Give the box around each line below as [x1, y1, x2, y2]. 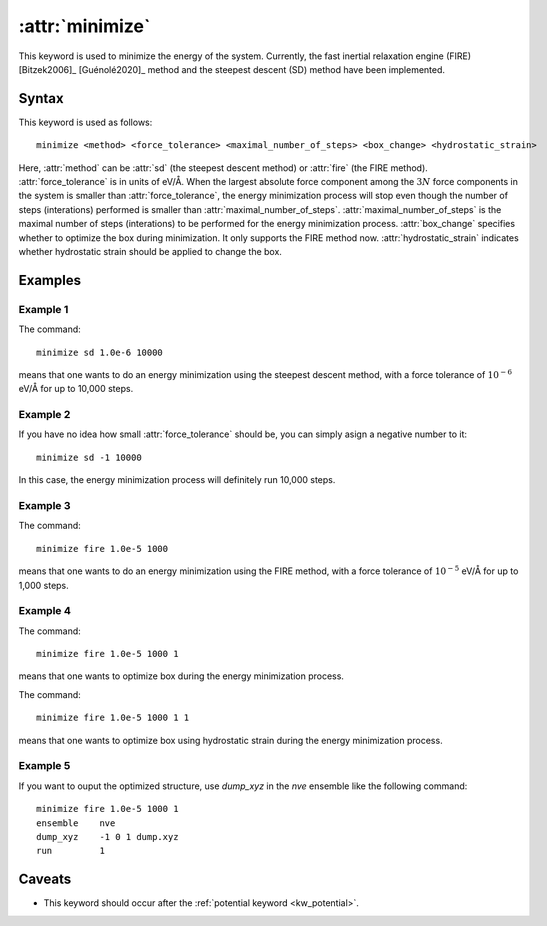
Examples [18, 271, 82, 289]
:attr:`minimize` [18, 15, 151, 37]
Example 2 [18, 408, 71, 422]
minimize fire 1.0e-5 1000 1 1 [36, 712, 190, 724]
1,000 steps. [18, 579, 69, 591]
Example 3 [18, 498, 71, 512]
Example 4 [18, 604, 72, 618]
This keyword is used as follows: [18, 116, 153, 128]
